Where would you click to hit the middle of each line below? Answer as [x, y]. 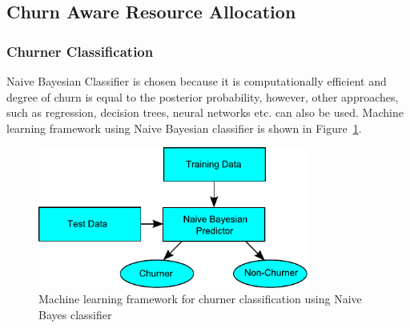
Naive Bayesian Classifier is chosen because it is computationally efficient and [197, 81]
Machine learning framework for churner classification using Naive [200, 299]
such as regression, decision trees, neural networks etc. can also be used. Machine [205, 112]
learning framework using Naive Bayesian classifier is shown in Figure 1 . [184, 128]
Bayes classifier [75, 314]
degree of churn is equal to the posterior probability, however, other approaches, [203, 96]
